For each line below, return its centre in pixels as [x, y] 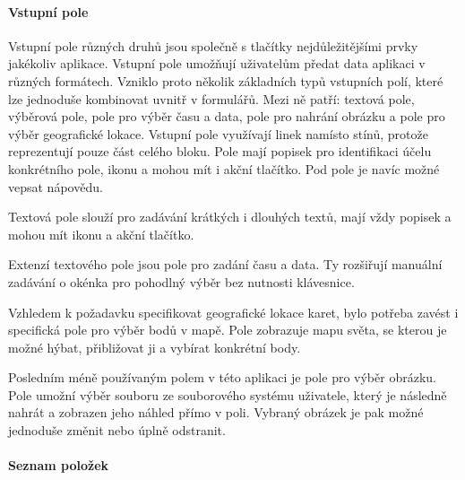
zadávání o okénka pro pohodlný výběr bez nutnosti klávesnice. [181, 281]
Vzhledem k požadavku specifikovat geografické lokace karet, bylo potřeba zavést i [233, 312]
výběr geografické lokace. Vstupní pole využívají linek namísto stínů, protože [218, 133]
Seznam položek [59, 465]
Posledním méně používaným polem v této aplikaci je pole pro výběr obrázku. [222, 377]
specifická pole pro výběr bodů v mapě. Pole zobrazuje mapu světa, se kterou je [228, 330]
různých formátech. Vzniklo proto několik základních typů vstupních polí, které [226, 80]
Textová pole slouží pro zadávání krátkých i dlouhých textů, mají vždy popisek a [230, 217]
